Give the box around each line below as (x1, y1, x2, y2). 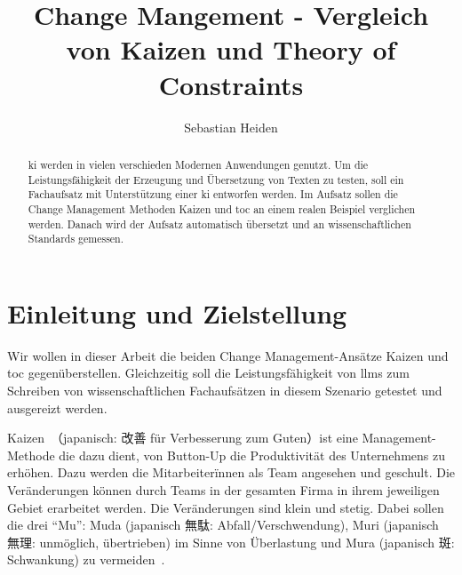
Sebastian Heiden (184, 117, 278, 136)
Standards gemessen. (28, 231, 124, 246)
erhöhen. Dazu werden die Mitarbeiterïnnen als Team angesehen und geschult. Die (7, 463, 455, 482)
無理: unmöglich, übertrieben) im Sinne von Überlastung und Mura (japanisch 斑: (7, 532, 455, 551)
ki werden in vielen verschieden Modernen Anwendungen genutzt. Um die (28, 156, 369, 172)
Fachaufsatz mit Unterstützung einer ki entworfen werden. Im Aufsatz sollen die (28, 187, 398, 202)
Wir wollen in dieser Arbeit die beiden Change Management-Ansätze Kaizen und (7, 346, 449, 364)
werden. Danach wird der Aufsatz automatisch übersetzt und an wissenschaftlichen (28, 216, 411, 231)
